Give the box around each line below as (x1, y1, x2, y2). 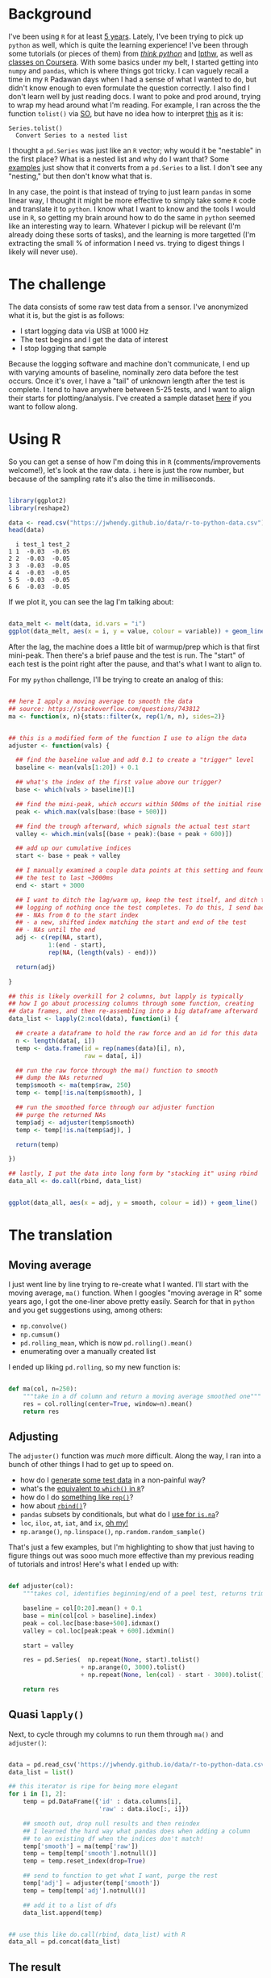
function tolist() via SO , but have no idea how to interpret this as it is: (8, 108, 244, 118)
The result (8, 1960, 61, 1974)
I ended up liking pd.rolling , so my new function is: (8, 1361, 181, 1372)
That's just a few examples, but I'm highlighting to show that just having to (8, 1542, 255, 1552)
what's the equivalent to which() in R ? (19, 1484, 145, 1494)
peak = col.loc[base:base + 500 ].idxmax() (23, 1619, 161, 1627)
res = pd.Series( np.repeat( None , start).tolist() (23, 1656, 200, 1664)
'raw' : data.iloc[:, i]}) (98, 1805, 190, 1813)
